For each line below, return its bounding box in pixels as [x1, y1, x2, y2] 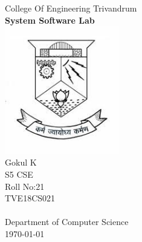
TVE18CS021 [5, 192, 56, 204]
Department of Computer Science [5, 215, 129, 228]
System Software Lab [5, 13, 95, 26]
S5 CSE [5, 168, 33, 181]
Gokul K [5, 156, 37, 169]
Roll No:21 [5, 180, 45, 192]
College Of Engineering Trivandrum [5, 2, 137, 14]
